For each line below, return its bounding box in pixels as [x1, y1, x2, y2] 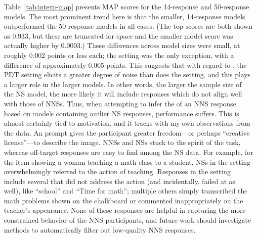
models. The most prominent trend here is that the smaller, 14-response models [4, 11, 245, 21]
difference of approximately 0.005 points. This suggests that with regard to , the [4, 59, 247, 70]
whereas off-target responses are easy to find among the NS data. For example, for [4, 146, 253, 157]
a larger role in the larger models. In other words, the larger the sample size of [4, 79, 242, 89]
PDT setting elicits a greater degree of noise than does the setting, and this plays [4, 69, 251, 80]
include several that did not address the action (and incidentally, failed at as [4, 176, 235, 186]
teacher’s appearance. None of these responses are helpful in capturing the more [4, 205, 246, 215]
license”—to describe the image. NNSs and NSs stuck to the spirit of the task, [4, 137, 241, 147]
